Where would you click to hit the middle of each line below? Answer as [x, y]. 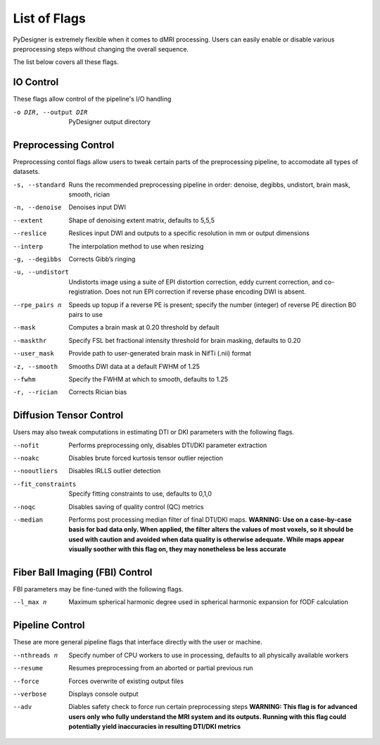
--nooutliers [36, 471]
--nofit [26, 445]
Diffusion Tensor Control [68, 415]
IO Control [36, 82]
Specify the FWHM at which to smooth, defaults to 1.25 [148, 379]
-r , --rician [36, 392]
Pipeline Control [49, 626]
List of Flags [49, 18]
